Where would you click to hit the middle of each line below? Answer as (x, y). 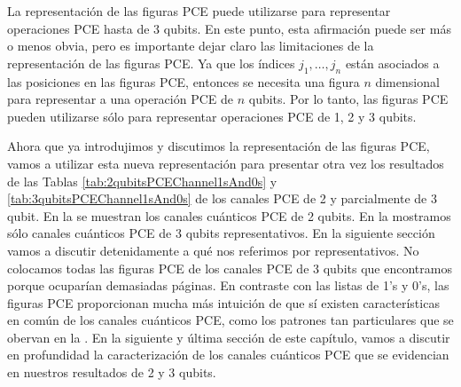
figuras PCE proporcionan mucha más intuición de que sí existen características (223, 302)
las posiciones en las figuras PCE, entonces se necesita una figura (184, 81)
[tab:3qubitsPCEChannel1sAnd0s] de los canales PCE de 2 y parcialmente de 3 (223, 198)
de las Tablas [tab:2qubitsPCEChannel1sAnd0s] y (142, 181)
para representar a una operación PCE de (121, 99)
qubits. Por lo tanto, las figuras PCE (348, 99)
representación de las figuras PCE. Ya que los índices (151, 63)
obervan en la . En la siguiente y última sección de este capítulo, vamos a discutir (229, 337)
